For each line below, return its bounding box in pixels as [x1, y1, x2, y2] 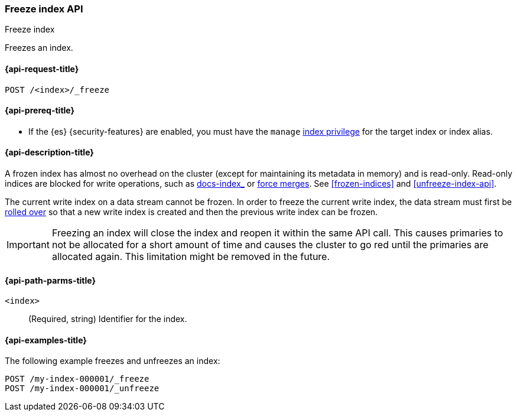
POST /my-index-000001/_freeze [5, 374, 149, 384]
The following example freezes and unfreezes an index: [5, 356, 220, 366]
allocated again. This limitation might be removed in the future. [51, 251, 330, 263]
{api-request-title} [5, 63, 79, 74]
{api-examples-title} [5, 334, 87, 345]
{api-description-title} [5, 147, 94, 158]
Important [6, 239, 50, 251]
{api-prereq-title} [5, 105, 75, 116]
